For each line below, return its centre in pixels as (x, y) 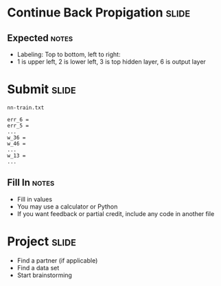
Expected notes (40, 38)
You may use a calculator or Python (67, 206)
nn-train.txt (26, 108)
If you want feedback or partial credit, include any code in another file (116, 213)
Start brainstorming (44, 275)
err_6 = (18, 119)
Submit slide (42, 90)
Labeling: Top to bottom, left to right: (69, 54)
